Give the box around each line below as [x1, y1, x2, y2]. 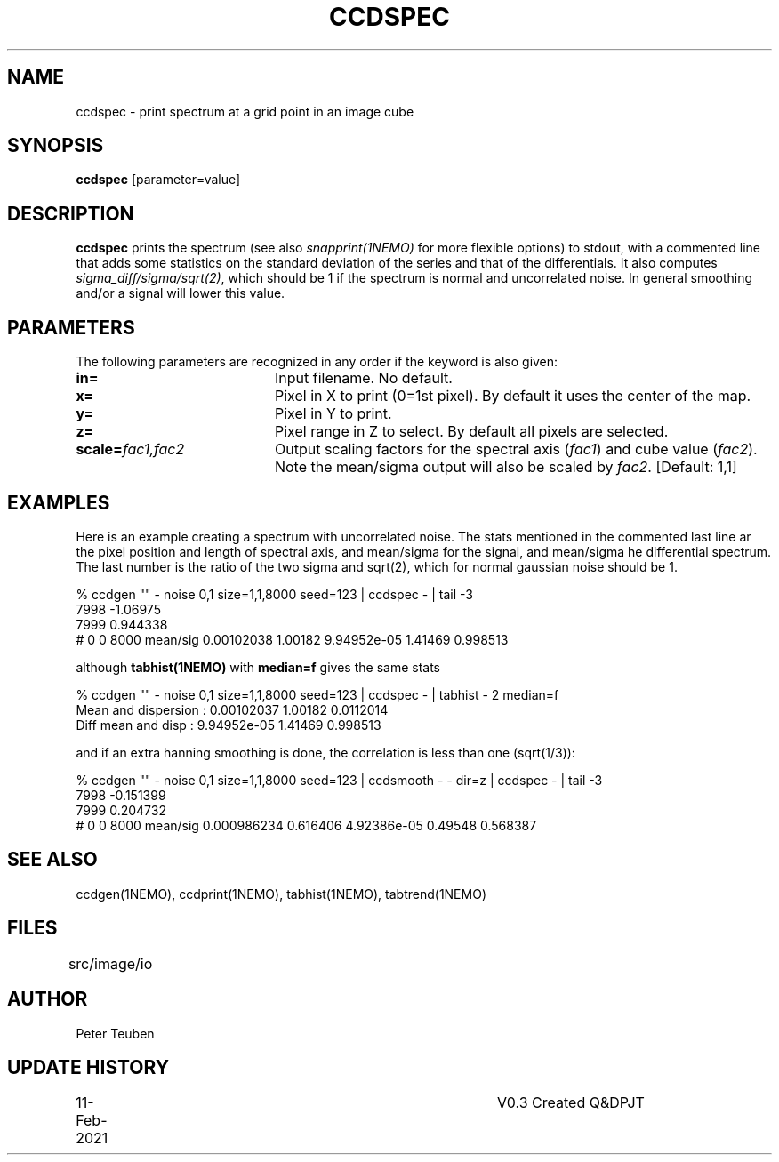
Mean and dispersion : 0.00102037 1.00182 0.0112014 [76, 701, 389, 717]
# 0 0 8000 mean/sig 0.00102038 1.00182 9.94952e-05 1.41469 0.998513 [76, 631, 509, 647]
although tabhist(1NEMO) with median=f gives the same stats [76, 659, 440, 675]
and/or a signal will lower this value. [76, 285, 285, 301]
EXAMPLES [7, 491, 110, 514]
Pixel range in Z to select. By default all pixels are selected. [274, 422, 669, 441]
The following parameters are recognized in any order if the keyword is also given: [76, 354, 558, 370]
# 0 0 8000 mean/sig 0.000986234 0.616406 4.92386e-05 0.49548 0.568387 [76, 817, 537, 833]
